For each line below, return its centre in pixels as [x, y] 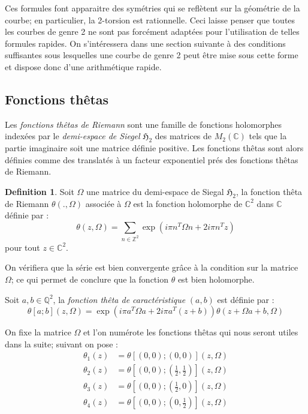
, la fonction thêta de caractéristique [119, 299]
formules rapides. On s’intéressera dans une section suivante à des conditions [145, 43]
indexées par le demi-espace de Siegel [73, 136]
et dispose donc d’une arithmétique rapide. [83, 66]
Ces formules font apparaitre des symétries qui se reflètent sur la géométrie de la [153, 8]
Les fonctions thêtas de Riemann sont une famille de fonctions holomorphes [143, 124]
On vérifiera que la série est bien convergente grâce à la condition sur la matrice [152, 267]
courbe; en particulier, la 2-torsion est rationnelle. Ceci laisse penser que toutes [150, 19]
